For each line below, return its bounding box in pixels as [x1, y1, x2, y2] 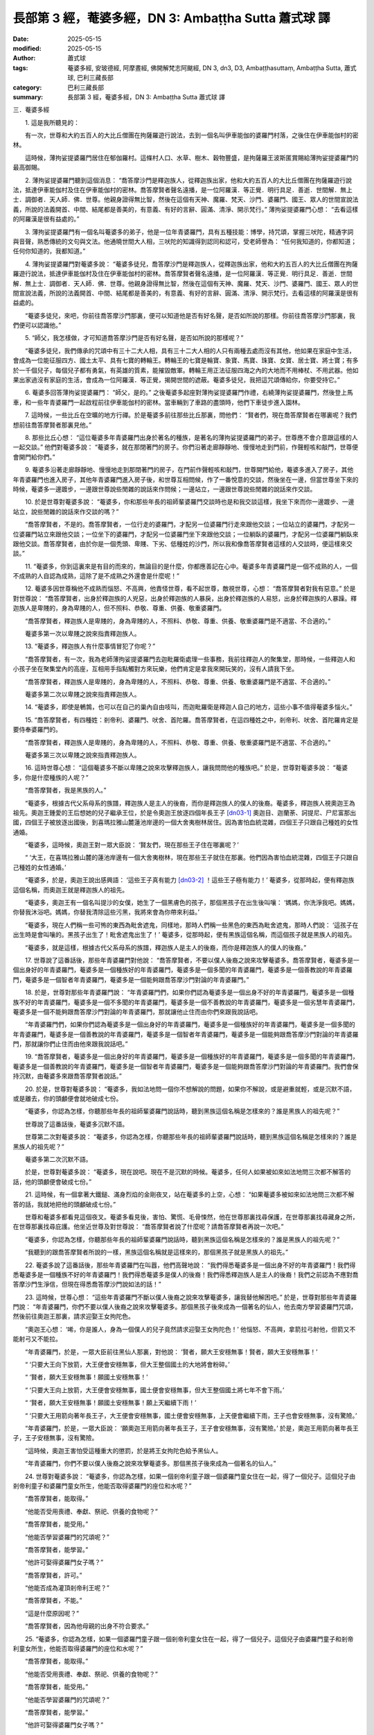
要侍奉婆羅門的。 [12, 725, 62, 734]
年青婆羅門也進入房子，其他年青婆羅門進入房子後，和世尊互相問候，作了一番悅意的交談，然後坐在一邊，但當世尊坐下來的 [12, 475, 359, 484]
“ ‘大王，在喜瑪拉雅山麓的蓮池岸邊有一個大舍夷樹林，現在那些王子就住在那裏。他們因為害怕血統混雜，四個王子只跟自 [24, 854, 359, 862]
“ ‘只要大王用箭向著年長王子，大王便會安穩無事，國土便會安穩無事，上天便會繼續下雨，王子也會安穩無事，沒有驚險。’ [24, 1411, 357, 1419]
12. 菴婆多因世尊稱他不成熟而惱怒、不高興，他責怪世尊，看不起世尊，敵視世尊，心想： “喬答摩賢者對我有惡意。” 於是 [24, 584, 356, 593]
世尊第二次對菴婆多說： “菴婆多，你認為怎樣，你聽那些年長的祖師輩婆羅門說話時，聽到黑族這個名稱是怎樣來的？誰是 [24, 1133, 357, 1141]
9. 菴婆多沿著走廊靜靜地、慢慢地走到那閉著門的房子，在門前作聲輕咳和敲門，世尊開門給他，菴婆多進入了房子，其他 [24, 466, 354, 474]
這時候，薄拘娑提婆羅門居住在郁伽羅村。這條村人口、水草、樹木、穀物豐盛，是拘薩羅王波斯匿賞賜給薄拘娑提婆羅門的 [24, 153, 359, 162]
